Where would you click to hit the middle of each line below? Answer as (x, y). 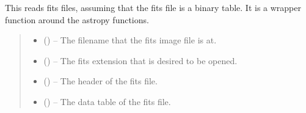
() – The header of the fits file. (100, 81)
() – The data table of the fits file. (107, 101)
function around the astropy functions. (77, 19)
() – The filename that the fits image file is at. (130, 40)
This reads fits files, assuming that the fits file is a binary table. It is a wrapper (153, 7)
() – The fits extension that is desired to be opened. (140, 60)
